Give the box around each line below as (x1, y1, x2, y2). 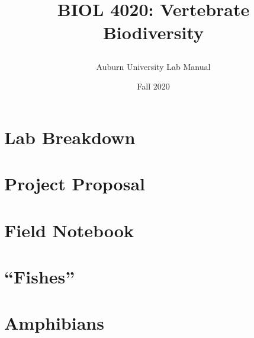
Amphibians (4, 311, 104, 335)
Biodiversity (102, 20, 204, 44)
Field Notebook (4, 218, 134, 242)
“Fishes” (4, 264, 75, 288)
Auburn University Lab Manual (96, 60, 211, 72)
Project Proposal (4, 171, 145, 196)
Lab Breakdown (4, 125, 136, 149)
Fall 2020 (137, 80, 170, 93)
